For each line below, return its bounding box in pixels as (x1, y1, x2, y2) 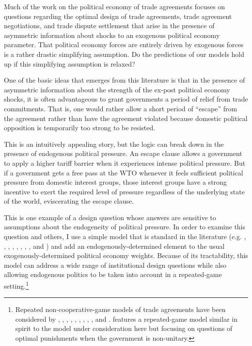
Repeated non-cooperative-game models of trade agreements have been (15, 304, 226, 314)
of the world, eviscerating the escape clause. (4, 196, 134, 206)
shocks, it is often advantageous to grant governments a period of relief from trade (4, 94, 248, 104)
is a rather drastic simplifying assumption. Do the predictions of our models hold (4, 49, 245, 59)
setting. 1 (4, 279, 29, 291)
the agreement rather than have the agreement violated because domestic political (4, 113, 248, 123)
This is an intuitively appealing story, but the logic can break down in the (4, 138, 224, 149)
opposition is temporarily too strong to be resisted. (4, 122, 156, 133)
